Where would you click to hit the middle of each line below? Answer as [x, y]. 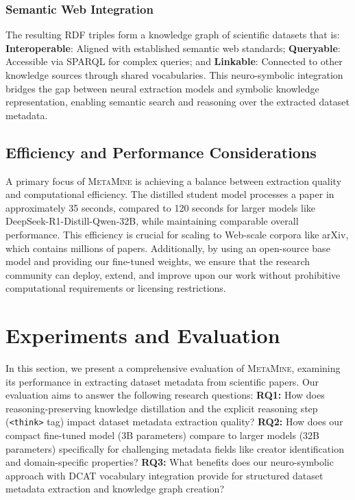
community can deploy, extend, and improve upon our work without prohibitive [173, 274]
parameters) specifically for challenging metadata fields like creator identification [175, 448]
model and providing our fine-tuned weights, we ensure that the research [158, 261]
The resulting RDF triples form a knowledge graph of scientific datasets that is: [173, 35]
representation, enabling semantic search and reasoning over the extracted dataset [177, 102]
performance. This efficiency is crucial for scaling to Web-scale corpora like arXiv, [177, 234]
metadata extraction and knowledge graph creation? [115, 489]
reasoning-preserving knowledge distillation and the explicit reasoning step [162, 408]
